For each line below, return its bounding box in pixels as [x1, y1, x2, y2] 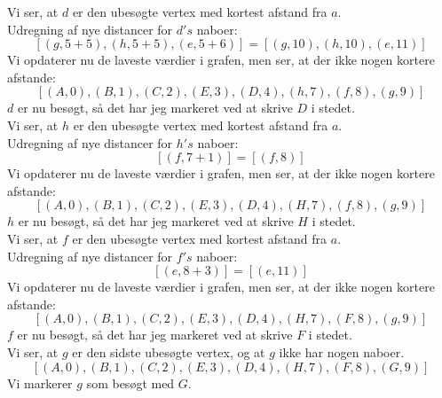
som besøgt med [86, 373, 175, 392]
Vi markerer [7, 373, 73, 392]
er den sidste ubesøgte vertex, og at [72, 342, 265, 361]
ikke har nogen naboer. [279, 342, 405, 361]
